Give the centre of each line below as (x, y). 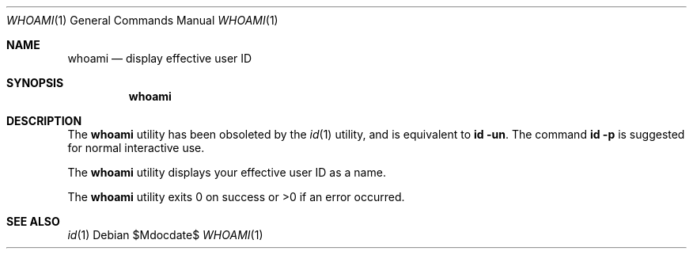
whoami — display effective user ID (160, 58)
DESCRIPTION (44, 121)
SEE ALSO (33, 221)
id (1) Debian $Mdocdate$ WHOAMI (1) (165, 235)
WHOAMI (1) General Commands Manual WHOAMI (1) (142, 20)
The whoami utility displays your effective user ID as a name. (227, 172)
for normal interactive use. (136, 148)
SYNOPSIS (35, 83)
